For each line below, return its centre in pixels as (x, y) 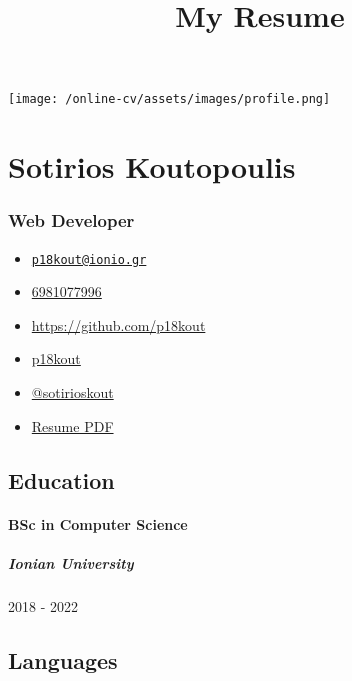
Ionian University (71, 562)
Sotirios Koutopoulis (152, 166)
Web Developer (71, 220)
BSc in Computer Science (98, 523)
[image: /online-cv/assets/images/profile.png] (169, 99)
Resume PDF (72, 425)
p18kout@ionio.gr (89, 259)
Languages (63, 659)
